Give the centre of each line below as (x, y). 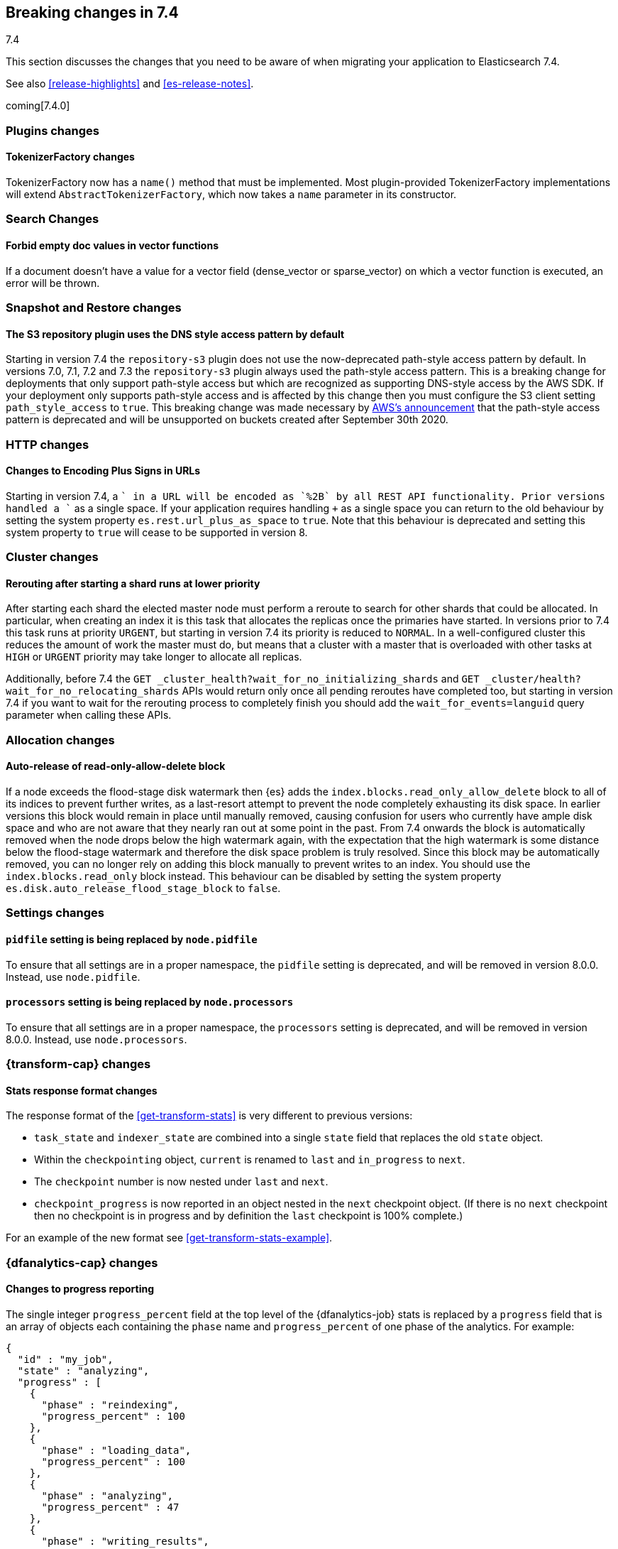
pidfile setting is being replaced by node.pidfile (132, 939)
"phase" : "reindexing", (110, 1404)
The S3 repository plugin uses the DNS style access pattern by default (175, 334)
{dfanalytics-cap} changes (82, 1262)
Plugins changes (53, 130)
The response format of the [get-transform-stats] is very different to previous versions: (209, 1116)
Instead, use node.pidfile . (73, 977)
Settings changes (55, 913)
